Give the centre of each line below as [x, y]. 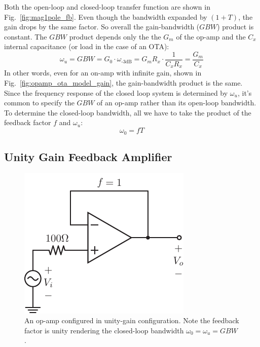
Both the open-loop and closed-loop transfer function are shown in [107, 7]
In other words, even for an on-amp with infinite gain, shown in [103, 73]
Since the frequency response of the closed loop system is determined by [116, 92]
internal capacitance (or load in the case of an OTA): [87, 46]
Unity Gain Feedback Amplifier [88, 156]
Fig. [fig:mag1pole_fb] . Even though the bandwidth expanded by [106, 16]
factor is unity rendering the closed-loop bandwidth [104, 330]
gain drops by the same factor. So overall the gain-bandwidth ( [102, 27]
